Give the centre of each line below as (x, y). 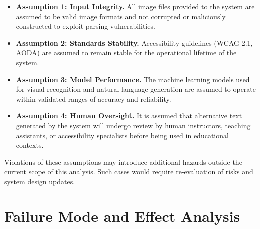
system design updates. (40, 181)
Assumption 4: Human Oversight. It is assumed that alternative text (129, 116)
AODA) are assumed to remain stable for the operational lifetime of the (126, 53)
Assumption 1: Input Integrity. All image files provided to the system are (135, 6)
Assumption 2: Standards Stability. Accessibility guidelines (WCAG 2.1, (134, 43)
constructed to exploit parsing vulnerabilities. (85, 26)
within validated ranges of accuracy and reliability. (93, 99)
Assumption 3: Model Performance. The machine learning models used (133, 79)
